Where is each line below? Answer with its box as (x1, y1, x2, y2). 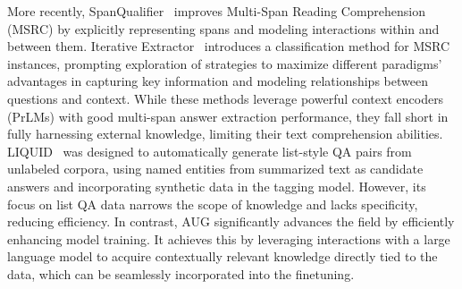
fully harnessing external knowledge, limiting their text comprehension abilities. (7, 124, 443, 143)
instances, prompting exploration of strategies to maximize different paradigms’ (7, 54, 442, 72)
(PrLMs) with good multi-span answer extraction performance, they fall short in (7, 106, 449, 125)
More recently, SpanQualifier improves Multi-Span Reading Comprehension (7, 2, 426, 20)
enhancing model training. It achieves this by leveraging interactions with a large (7, 229, 450, 248)
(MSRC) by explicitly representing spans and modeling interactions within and (7, 19, 440, 38)
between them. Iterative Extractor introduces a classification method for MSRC (7, 37, 450, 55)
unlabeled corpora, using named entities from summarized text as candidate (7, 159, 424, 178)
